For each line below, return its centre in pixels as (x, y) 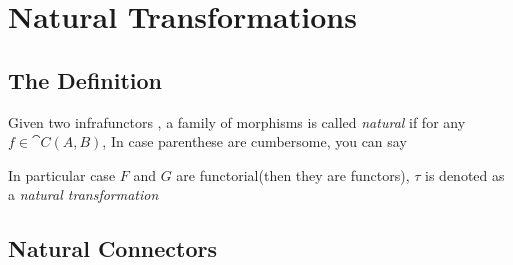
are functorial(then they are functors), (293, 174)
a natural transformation (83, 194)
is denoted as (465, 174)
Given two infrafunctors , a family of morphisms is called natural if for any (237, 121)
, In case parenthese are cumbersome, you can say (254, 141)
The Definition (85, 79)
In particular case (62, 174)
